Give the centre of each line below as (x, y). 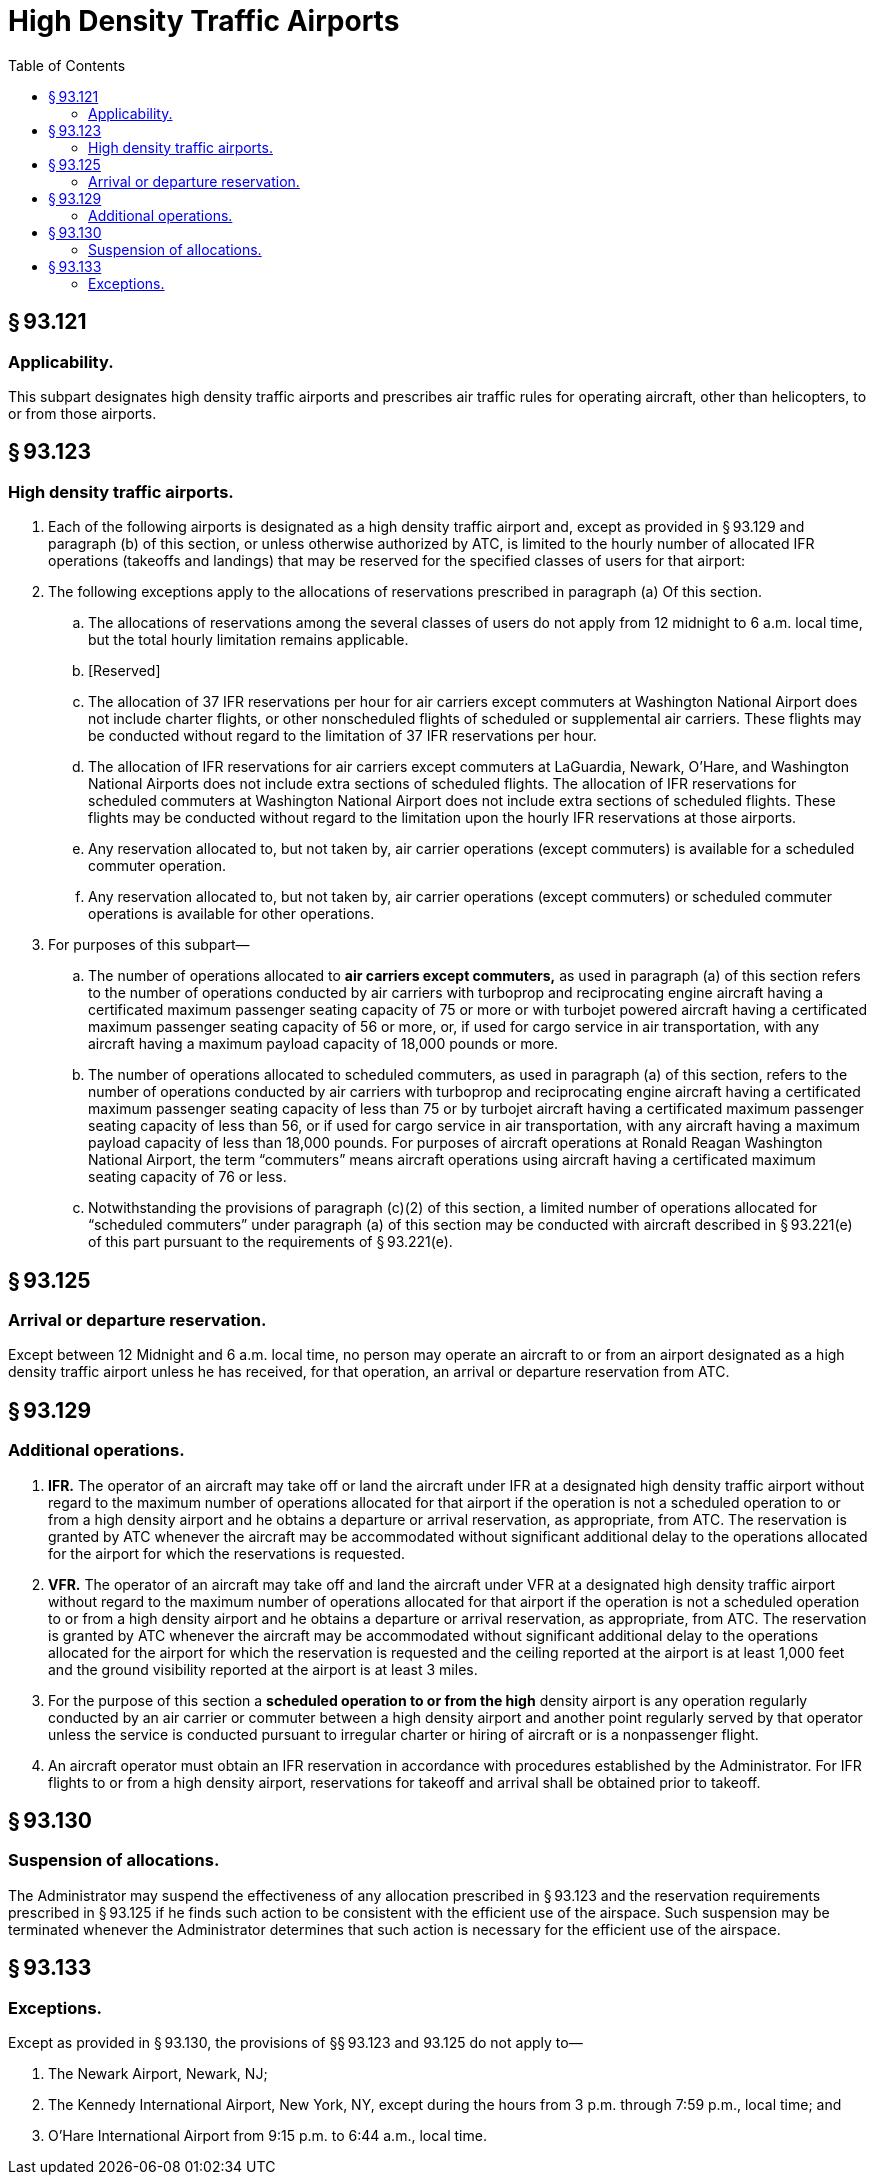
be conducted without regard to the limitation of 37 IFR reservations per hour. (342, 736)
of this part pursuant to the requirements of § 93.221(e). (270, 1242)
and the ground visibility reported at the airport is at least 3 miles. (263, 1669)
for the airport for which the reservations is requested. (227, 1553)
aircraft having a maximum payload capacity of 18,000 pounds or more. (323, 1044)
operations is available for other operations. (231, 914)
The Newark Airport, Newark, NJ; (158, 2074)
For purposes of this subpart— (149, 945)
